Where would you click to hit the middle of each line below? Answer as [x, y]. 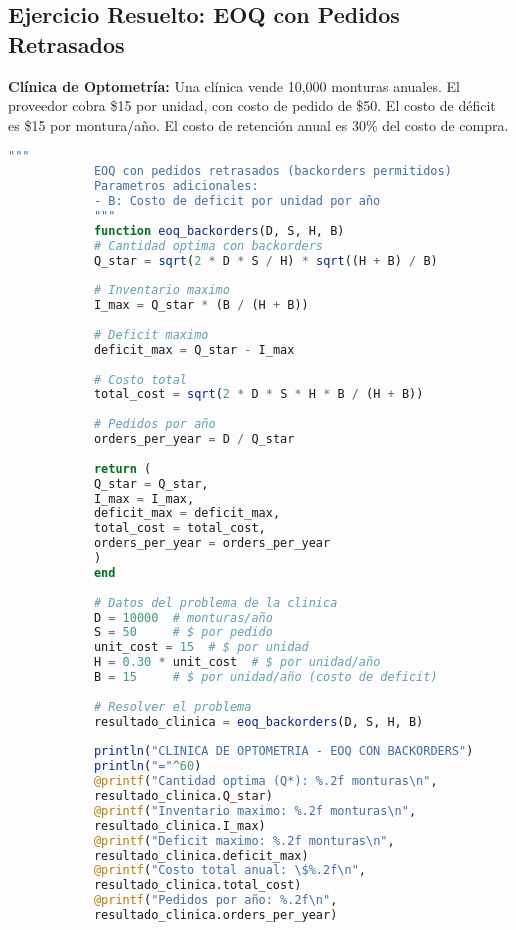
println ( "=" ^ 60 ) [147, 766]
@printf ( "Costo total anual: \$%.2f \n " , [230, 870]
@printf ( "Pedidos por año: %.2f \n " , [215, 900]
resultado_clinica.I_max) [179, 825]
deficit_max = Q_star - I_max [194, 349]
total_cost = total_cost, [179, 528]
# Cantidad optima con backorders [208, 245]
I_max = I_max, [144, 498]
